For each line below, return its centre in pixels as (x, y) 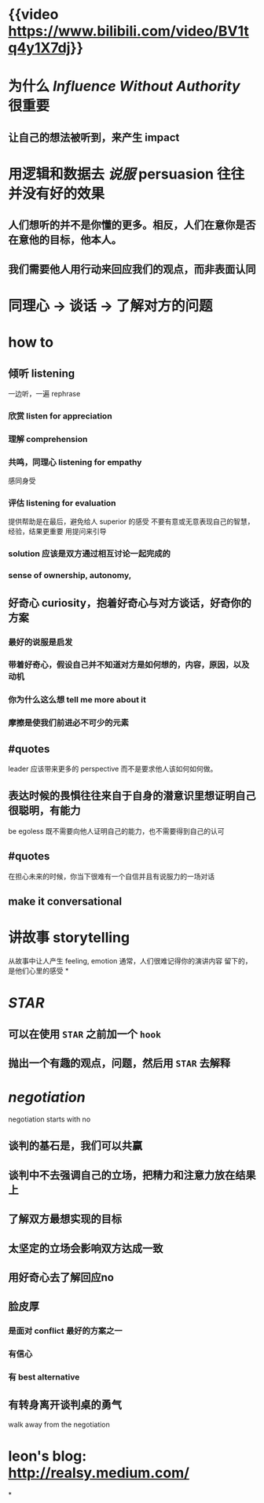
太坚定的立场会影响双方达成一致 (86, 1248)
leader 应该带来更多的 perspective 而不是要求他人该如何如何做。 (113, 769)
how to (31, 343)
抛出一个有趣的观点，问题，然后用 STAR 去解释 (119, 1063)
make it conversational (65, 902)
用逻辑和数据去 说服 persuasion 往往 (126, 174)
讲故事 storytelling (69, 938)
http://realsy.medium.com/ (99, 1473)
